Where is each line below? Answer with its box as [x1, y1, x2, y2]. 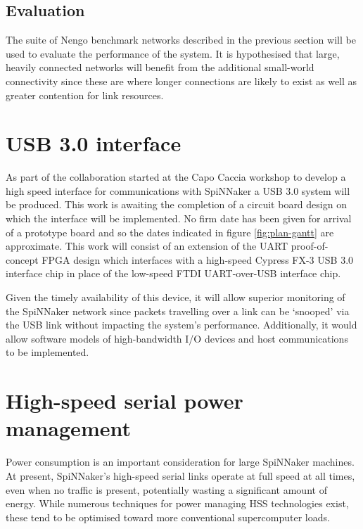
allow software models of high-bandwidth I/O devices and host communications [6, 331, 348, 345]
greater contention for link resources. [6, 87, 164, 102]
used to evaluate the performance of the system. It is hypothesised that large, [6, 46, 340, 60]
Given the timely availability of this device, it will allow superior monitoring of [6, 290, 345, 305]
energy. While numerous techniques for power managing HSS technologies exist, [6, 496, 349, 511]
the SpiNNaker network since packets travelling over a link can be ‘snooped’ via [6, 303, 350, 318]
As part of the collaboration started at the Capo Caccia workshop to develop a [6, 170, 346, 184]
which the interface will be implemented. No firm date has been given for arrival [6, 211, 352, 226]
